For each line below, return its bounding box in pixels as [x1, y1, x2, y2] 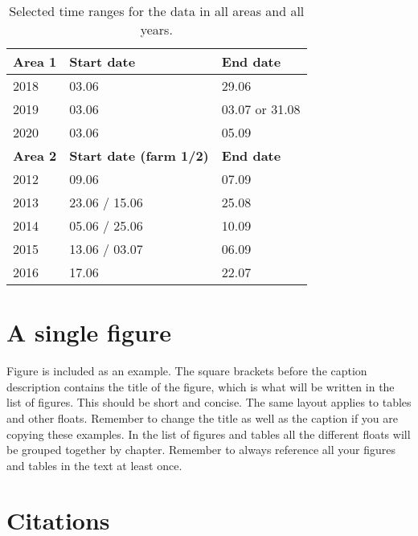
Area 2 [13, 146, 57, 165]
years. [140, 20, 173, 39]
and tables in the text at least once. [6, 456, 182, 473]
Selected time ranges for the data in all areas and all [9, 2, 305, 20]
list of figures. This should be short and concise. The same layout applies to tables [6, 394, 412, 411]
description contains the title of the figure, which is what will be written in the [6, 378, 395, 395]
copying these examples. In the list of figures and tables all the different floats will [6, 425, 411, 442]
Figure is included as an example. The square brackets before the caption [6, 362, 367, 379]
